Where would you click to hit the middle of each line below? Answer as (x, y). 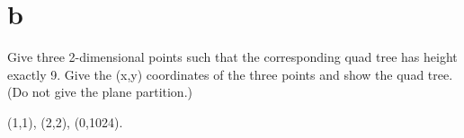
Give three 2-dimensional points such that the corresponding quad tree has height (232, 57)
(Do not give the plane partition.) (100, 92)
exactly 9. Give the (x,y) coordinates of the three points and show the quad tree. (230, 74)
